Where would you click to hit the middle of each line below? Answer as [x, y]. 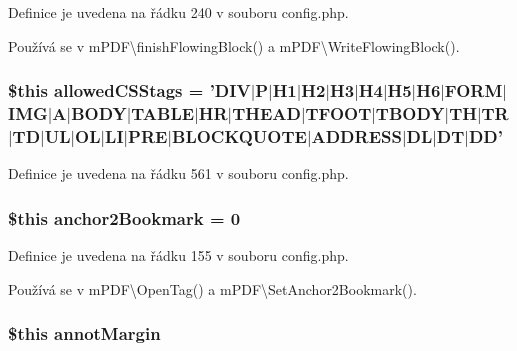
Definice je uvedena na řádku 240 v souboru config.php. [178, 12]
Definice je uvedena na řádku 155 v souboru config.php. [178, 255]
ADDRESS [356, 136]
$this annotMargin [84, 333]
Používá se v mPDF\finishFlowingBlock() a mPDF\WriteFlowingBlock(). [234, 45]
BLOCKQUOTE [239, 136]
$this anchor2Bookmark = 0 [124, 218]
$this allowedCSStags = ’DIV [129, 90]
